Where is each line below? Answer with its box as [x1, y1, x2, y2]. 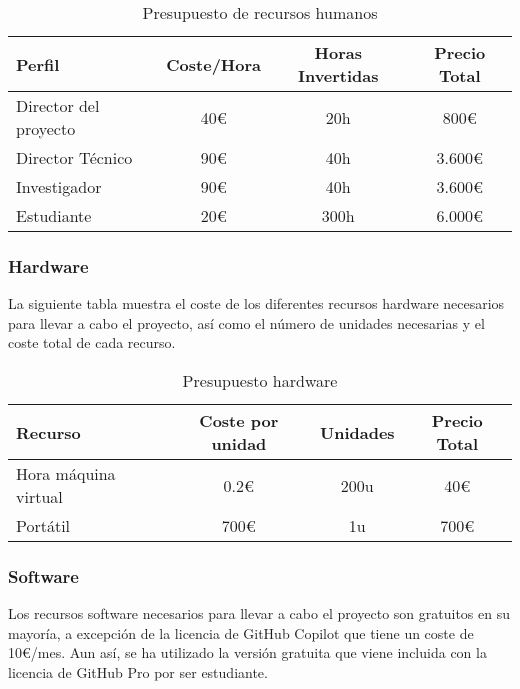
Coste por [199, 409, 279, 432]
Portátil [16, 514, 71, 537]
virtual [16, 485, 63, 508]
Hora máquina [16, 462, 116, 485]
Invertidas [297, 64, 379, 87]
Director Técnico [16, 146, 133, 169]
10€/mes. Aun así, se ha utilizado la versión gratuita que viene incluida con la [8, 642, 487, 663]
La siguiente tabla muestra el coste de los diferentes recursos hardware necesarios [8, 293, 505, 314]
